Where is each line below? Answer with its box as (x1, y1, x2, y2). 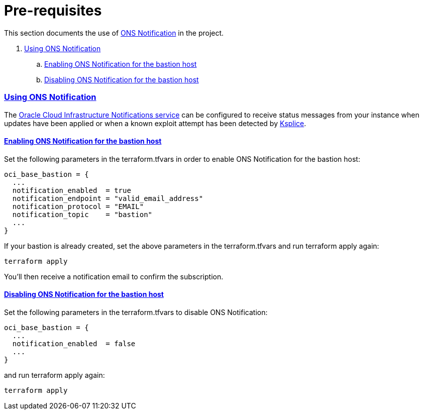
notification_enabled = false (12, 339, 136, 348)
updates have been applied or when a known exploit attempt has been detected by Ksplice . (4, 119, 306, 128)
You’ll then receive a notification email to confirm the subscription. (4, 272, 224, 281)
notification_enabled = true (12, 186, 131, 194)
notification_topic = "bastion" (12, 210, 153, 219)
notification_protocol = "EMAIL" (12, 202, 144, 211)
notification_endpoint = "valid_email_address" (12, 194, 203, 202)
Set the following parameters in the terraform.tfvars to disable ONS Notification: (4, 307, 268, 317)
